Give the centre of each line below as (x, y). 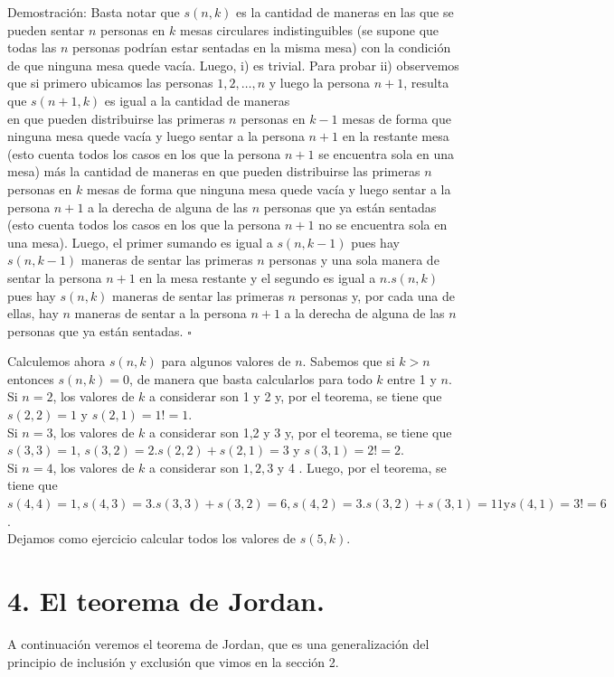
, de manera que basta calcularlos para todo (251, 378)
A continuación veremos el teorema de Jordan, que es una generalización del (218, 643)
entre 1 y (412, 378)
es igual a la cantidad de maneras (197, 100)
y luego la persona (320, 83)
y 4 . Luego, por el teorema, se (362, 467)
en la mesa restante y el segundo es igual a (258, 277)
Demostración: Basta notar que (94, 12)
